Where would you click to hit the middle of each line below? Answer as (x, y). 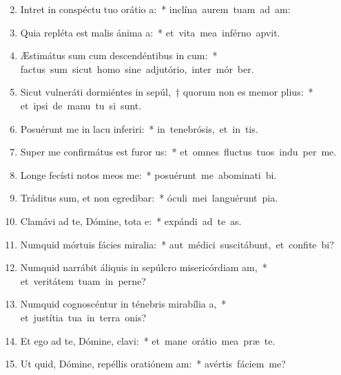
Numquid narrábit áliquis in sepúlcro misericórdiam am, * (144, 267)
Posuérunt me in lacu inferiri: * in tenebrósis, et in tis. (139, 128)
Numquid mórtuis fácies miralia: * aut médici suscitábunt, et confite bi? (177, 244)
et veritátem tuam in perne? (83, 280)
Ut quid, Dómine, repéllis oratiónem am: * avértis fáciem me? (153, 364)
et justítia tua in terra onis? (83, 317)
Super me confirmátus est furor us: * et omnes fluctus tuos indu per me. (178, 152)
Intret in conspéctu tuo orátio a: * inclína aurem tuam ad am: (155, 9)
